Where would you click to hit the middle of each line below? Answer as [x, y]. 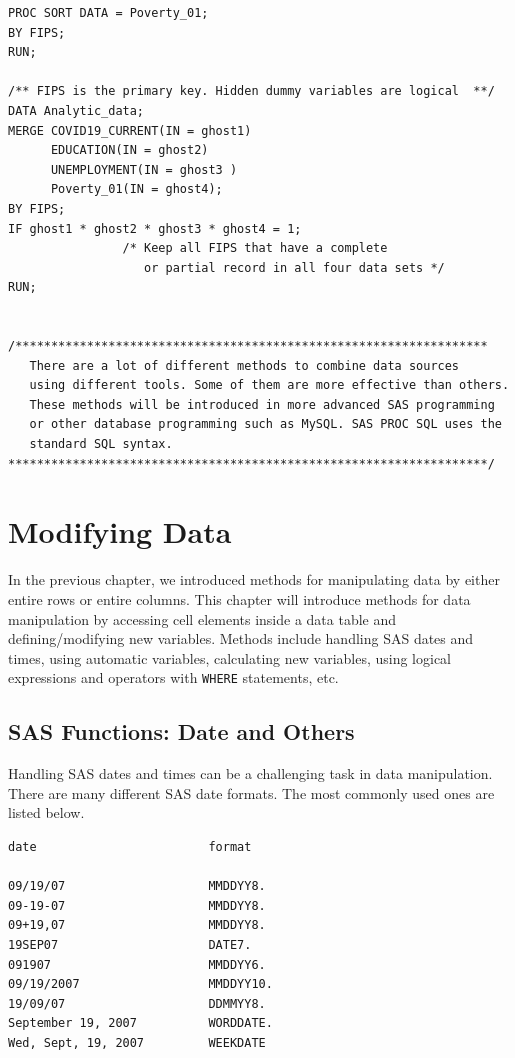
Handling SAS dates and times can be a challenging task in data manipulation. [250, 773]
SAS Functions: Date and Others [181, 731]
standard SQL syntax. [101, 444]
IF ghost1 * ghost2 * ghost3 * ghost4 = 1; [155, 228]
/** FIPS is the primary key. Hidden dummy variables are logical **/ [251, 91]
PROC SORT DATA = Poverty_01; [108, 13]
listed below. [46, 812]
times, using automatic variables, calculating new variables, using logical [230, 657]
